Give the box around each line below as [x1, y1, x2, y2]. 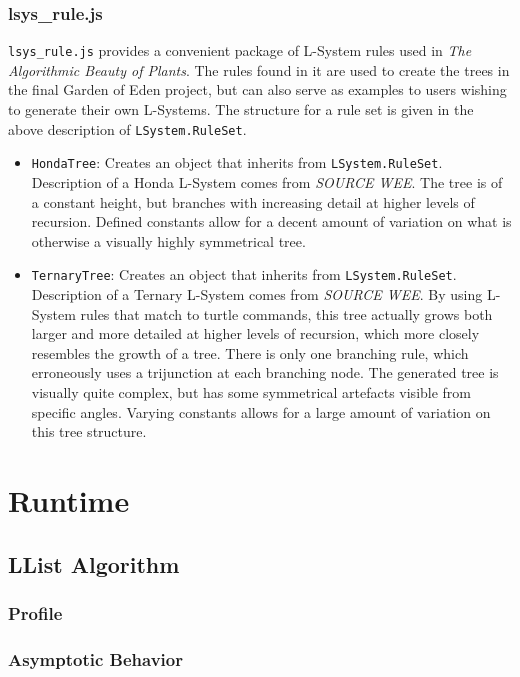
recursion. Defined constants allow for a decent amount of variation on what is [31, 211, 512, 232]
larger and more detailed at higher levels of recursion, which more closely [31, 323, 480, 344]
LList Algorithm [8, 548, 180, 579]
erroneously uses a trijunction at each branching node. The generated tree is [31, 362, 499, 383]
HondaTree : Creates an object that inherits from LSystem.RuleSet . [31, 152, 443, 173]
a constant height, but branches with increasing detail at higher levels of [31, 191, 475, 212]
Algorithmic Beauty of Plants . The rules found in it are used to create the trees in [8, 59, 510, 80]
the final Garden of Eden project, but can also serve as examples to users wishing [8, 79, 507, 100]
